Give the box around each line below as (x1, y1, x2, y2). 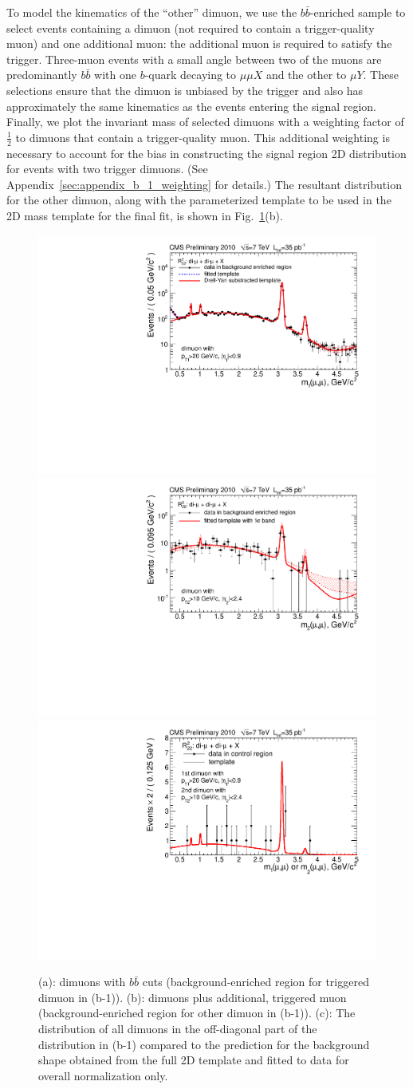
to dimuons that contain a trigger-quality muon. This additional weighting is (15, 128, 390, 145)
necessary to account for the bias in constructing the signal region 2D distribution (6, 144, 407, 161)
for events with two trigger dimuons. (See (6, 160, 208, 177)
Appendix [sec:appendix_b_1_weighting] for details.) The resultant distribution (6, 176, 402, 192)
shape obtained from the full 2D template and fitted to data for (38, 1052, 349, 1068)
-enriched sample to (309, 4, 406, 20)
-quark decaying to (144, 66, 237, 83)
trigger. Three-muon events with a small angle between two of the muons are (6, 50, 382, 67)
